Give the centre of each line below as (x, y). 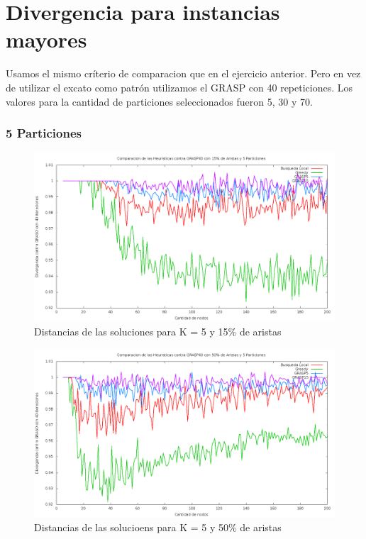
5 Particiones (44, 133)
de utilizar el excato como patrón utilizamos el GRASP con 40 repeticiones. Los (179, 87)
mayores (46, 39)
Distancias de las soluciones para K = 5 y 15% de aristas (158, 331)
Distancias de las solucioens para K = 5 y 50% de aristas (158, 527)
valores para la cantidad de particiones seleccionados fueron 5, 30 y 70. (159, 101)
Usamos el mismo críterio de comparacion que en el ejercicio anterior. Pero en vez (183, 73)
